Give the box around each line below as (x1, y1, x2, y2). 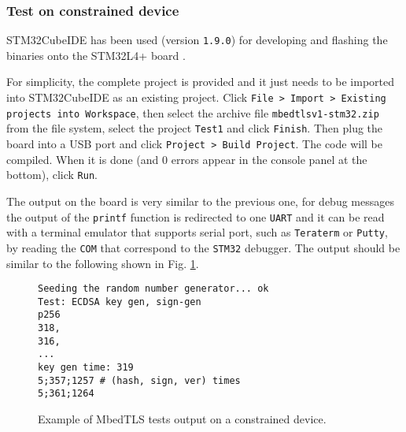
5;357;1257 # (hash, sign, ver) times (38, 374, 241, 386)
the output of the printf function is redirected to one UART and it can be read (6, 208, 385, 225)
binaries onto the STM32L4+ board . (6, 47, 186, 63)
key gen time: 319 (38, 362, 134, 374)
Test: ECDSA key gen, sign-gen (38, 296, 201, 307)
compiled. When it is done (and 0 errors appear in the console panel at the (6, 151, 367, 167)
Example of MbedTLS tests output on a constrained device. (38, 411, 327, 426)
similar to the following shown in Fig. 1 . (6, 255, 199, 271)
